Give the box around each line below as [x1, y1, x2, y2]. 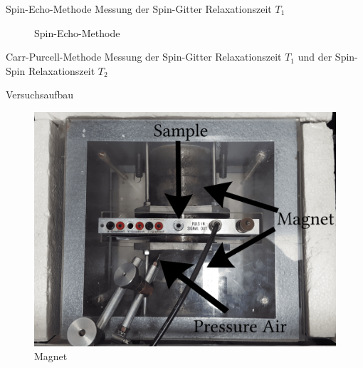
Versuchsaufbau [6, 87, 74, 102]
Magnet [34, 349, 68, 364]
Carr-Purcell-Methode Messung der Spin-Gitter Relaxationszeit [6, 49, 282, 64]
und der [298, 49, 332, 64]
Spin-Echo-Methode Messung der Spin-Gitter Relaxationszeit [6, 1, 272, 16]
